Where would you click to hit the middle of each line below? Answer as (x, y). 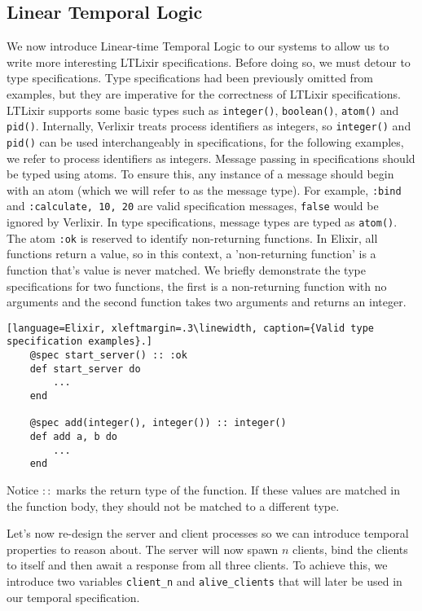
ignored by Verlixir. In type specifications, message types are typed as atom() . (202, 222)
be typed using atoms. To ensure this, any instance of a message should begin (200, 174)
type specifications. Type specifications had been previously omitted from (190, 78)
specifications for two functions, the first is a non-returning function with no (197, 286)
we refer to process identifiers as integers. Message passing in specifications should (211, 158)
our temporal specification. (73, 597)
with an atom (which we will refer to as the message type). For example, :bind (204, 189)
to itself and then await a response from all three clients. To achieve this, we (197, 565)
